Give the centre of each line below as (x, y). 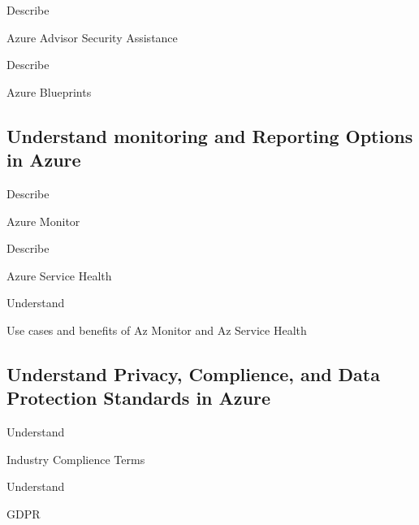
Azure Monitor (43, 221)
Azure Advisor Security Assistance (92, 37)
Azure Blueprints (49, 91)
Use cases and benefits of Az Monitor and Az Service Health (157, 330)
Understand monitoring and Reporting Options (210, 135)
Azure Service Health (59, 275)
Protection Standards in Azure (138, 398)
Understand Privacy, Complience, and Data (193, 373)
